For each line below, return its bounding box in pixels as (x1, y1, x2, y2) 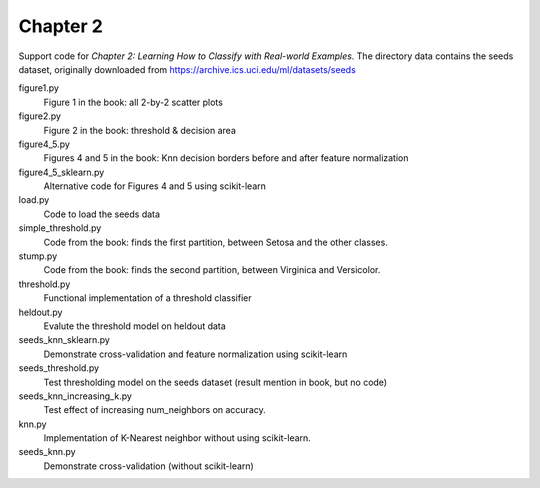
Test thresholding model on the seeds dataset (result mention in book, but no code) (43, 376, 388, 388)
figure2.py (18, 110, 62, 122)
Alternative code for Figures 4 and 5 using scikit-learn (43, 180, 267, 192)
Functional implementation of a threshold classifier (43, 292, 252, 304)
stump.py (18, 250, 58, 262)
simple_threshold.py (18, 222, 102, 234)
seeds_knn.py (18, 446, 76, 458)
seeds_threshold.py (18, 362, 100, 374)
